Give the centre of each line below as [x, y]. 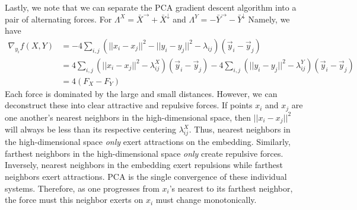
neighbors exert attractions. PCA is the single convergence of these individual [146, 176]
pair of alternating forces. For [58, 19]
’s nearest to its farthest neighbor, [231, 188]
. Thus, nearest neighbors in [240, 129]
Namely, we [269, 19]
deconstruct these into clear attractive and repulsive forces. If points [129, 105]
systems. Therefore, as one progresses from [82, 188]
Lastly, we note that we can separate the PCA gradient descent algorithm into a [151, 7]
